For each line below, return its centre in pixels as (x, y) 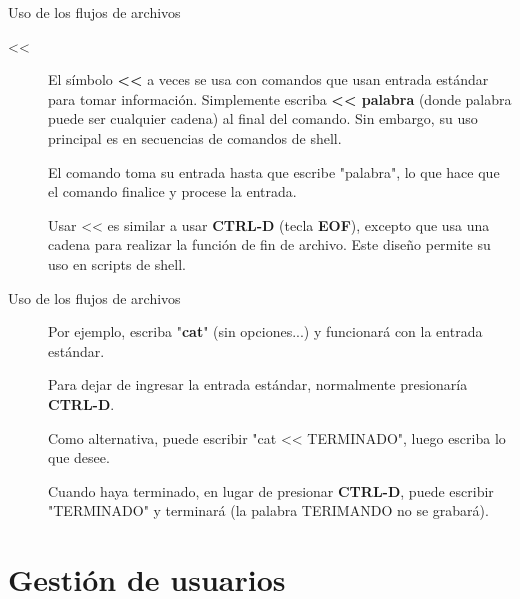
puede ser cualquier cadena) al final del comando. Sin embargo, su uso (263, 118)
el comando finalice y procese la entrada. (172, 191)
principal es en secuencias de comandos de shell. (195, 137)
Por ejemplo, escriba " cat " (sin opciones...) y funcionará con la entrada (265, 331)
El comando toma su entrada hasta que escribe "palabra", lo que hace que (274, 171)
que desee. (79, 457)
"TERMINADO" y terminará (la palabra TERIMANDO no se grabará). (268, 510)
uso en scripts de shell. (117, 263)
